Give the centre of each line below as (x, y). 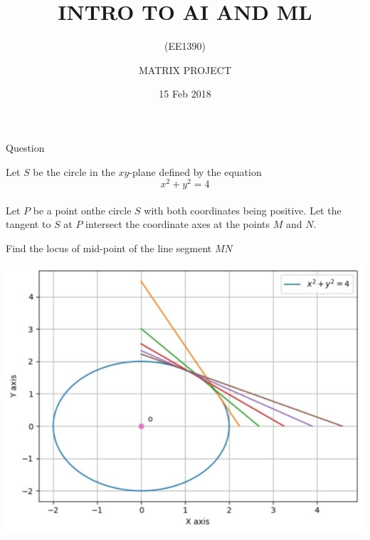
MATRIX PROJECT (185, 69)
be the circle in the (74, 171)
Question (25, 147)
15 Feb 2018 (185, 94)
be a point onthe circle (82, 210)
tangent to (28, 224)
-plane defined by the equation (195, 171)
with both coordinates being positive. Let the (243, 210)
